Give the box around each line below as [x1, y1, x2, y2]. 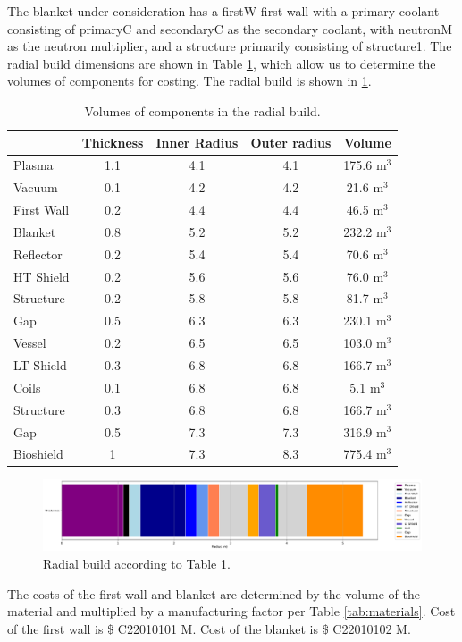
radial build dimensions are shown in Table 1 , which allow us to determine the [7, 54, 436, 72]
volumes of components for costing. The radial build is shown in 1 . [7, 72, 372, 90]
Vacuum [13, 178, 58, 197]
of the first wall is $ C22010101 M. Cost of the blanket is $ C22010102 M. [7, 619, 411, 638]
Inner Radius [155, 132, 239, 151]
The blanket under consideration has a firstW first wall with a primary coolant [7, 2, 440, 20]
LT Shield [13, 356, 67, 374]
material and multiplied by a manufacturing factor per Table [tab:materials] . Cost [7, 602, 456, 621]
